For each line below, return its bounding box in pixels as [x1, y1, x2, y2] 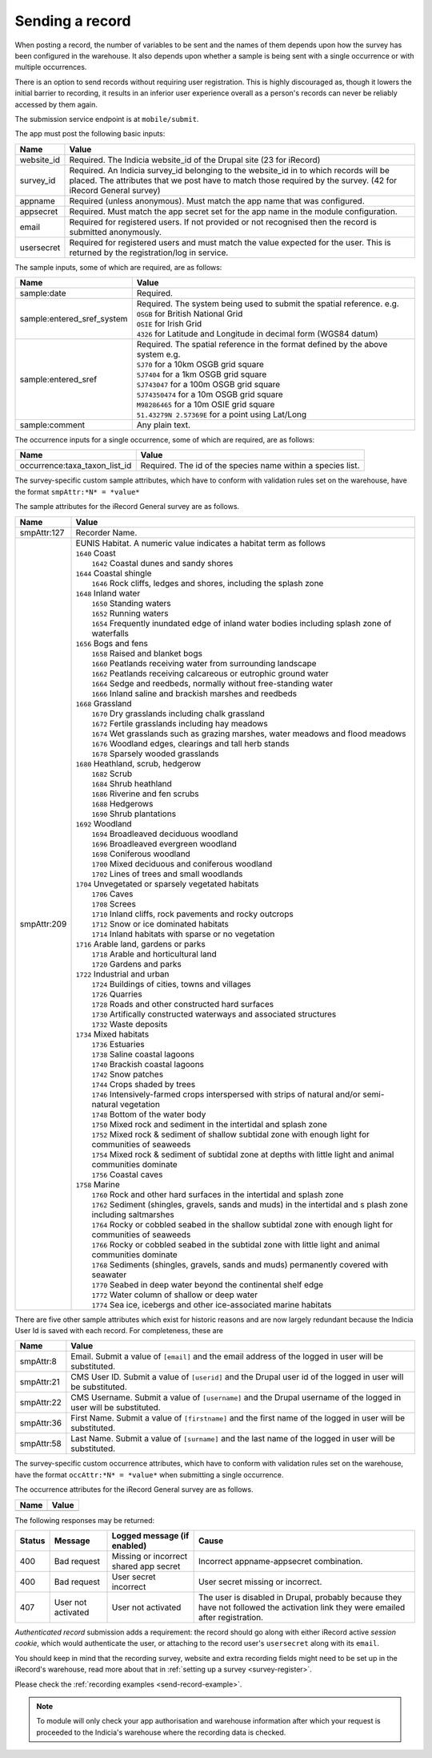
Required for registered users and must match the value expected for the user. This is [69, 236, 391, 248]
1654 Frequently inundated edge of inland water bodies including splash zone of [91, 617, 392, 628]
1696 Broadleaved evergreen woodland [91, 838, 238, 849]
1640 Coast [75, 548, 116, 559]
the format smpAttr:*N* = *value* [14, 487, 140, 496]
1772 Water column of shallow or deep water [91, 1289, 258, 1300]
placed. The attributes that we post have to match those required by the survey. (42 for [69, 175, 398, 186]
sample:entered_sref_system [19, 313, 128, 325]
